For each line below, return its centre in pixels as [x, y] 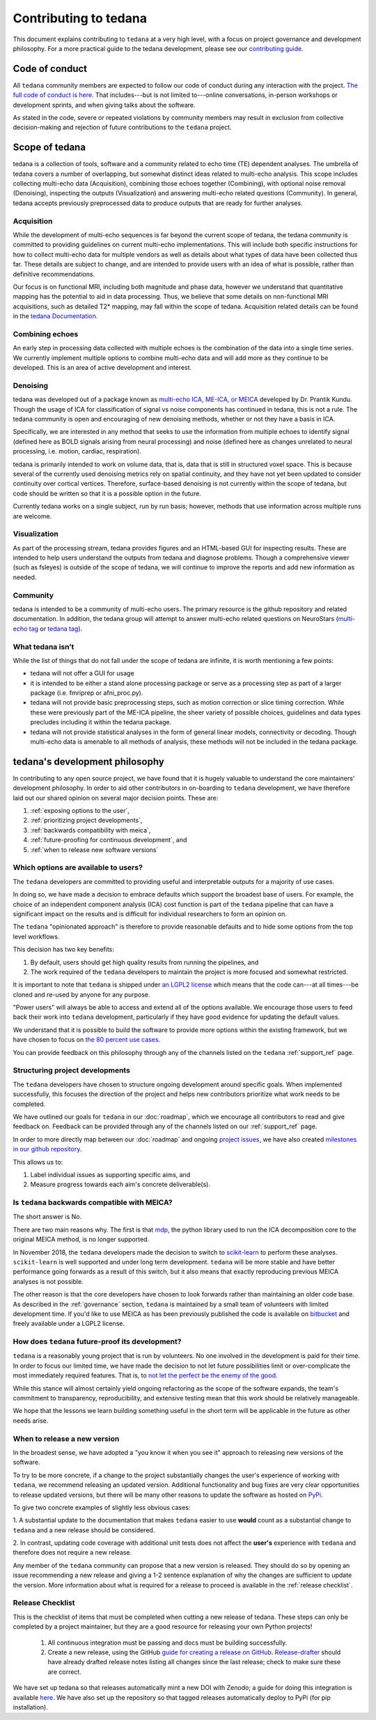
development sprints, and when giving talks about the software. [104, 105]
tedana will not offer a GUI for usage [83, 673]
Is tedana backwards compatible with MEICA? [93, 1202]
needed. [25, 577]
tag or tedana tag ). [56, 629]
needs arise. [31, 1421]
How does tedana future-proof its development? [97, 1342]
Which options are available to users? [78, 867]
